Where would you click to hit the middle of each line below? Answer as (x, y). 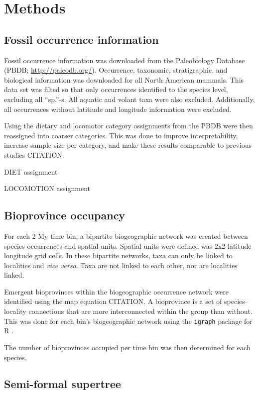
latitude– (241, 246)
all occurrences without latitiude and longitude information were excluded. (118, 109)
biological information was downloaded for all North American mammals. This (124, 79)
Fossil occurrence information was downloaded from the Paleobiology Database (125, 60)
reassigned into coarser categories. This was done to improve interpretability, (121, 135)
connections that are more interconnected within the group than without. (140, 311)
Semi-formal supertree (63, 384)
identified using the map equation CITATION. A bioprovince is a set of (113, 301)
